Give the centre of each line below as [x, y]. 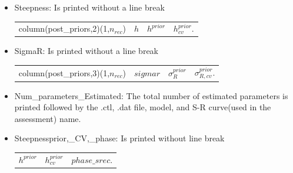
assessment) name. [48, 118]
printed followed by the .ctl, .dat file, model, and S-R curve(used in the [143, 107]
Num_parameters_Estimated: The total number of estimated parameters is [151, 95]
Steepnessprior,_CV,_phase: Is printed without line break [119, 138]
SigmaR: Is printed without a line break [86, 51]
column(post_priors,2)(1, [64, 28]
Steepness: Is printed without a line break [89, 7]
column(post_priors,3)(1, [64, 72]
